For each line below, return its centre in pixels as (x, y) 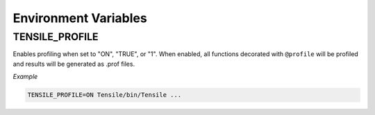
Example (25, 77)
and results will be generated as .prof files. (74, 64)
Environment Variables (80, 18)
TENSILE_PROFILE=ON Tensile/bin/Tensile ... (105, 95)
